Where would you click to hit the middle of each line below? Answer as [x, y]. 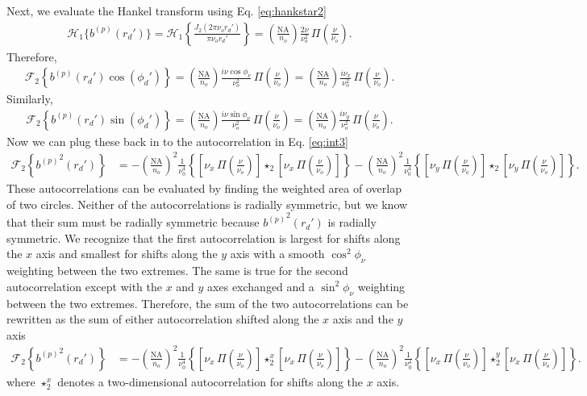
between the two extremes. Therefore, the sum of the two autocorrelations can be [208, 303]
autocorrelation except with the [84, 286]
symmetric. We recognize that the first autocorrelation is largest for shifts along [204, 238]
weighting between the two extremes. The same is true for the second [177, 271]
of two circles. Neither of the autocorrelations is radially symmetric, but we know [207, 204]
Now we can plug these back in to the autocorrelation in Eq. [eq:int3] [177, 141]
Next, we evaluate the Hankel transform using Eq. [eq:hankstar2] [167, 10]
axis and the [363, 319]
